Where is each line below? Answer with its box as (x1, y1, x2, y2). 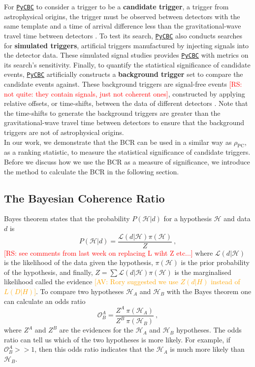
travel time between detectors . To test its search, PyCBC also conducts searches (4, 30, 243, 40)
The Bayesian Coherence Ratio (4, 190, 165, 205)
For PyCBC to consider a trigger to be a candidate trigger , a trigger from (4, 1, 229, 11)
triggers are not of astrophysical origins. (4, 127, 124, 137)
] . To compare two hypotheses (34, 286, 124, 296)
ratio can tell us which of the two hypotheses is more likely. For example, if (4, 334, 230, 344)
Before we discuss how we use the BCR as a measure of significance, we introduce (4, 156, 250, 167)
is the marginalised (174, 267, 231, 277)
